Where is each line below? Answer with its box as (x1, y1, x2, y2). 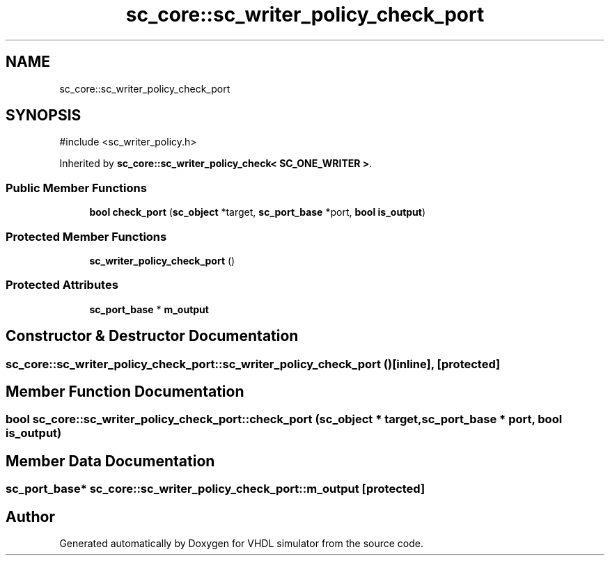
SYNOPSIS (6, 106, 81, 125)
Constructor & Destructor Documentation (6, 327, 299, 345)
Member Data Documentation (6, 452, 215, 470)
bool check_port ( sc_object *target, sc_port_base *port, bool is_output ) (89, 206, 426, 219)
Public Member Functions (6, 180, 147, 195)
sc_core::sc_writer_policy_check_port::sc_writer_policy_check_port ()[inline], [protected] (6, 356, 501, 371)
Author (6, 507, 55, 526)
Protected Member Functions (6, 229, 167, 244)
